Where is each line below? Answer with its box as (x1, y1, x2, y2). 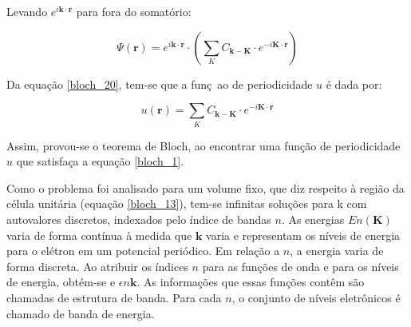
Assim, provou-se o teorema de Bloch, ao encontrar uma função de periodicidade (6, 137, 401, 154)
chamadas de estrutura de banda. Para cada (6, 289, 222, 305)
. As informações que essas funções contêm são (136, 273, 365, 290)
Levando (6, 3, 48, 19)
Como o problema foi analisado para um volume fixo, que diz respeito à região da (6, 179, 405, 196)
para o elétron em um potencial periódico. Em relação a (6, 242, 280, 259)
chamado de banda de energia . (6, 305, 155, 321)
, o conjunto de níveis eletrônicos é (231, 289, 401, 305)
